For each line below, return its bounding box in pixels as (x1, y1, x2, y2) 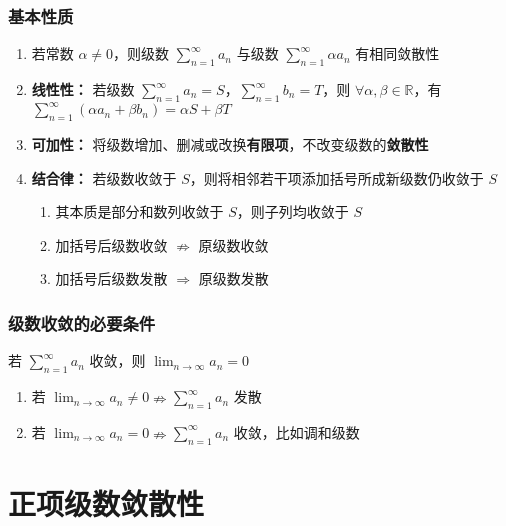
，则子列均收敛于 (236, 201, 349, 222)
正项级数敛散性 (8, 482, 205, 523)
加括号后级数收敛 (55, 234, 168, 255)
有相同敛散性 (355, 43, 440, 64)
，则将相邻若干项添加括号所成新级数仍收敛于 (189, 167, 484, 188)
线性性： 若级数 (31, 79, 135, 100)
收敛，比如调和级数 (233, 421, 360, 442)
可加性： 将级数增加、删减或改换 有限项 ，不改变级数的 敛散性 (31, 134, 429, 155)
